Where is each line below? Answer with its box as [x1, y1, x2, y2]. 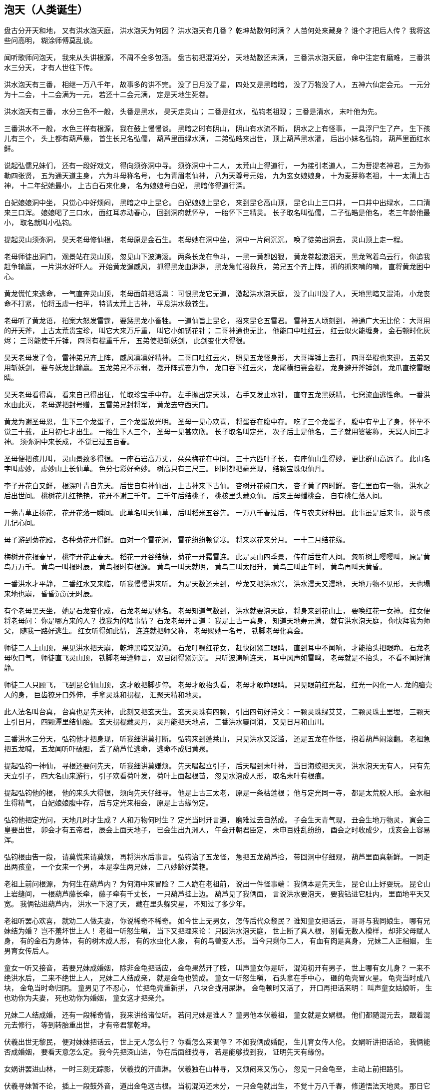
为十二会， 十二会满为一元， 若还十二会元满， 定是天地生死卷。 [4, 90, 213, 99]
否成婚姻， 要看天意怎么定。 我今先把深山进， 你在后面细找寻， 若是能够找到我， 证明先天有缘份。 [4, 1047, 329, 1056]
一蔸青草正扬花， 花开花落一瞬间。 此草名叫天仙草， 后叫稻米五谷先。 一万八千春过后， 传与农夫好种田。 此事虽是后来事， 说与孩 [4, 508, 431, 517]
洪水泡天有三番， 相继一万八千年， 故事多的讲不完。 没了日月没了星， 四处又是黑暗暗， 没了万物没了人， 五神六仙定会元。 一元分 [4, 80, 431, 89]
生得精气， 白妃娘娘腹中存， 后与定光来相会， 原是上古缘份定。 [4, 798, 213, 807]
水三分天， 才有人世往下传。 [4, 63, 97, 72]
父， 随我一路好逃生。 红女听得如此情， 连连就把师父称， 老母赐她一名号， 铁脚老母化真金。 [4, 626, 308, 635]
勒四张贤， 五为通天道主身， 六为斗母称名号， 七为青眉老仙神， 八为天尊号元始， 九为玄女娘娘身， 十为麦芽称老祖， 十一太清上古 [4, 171, 431, 180]
